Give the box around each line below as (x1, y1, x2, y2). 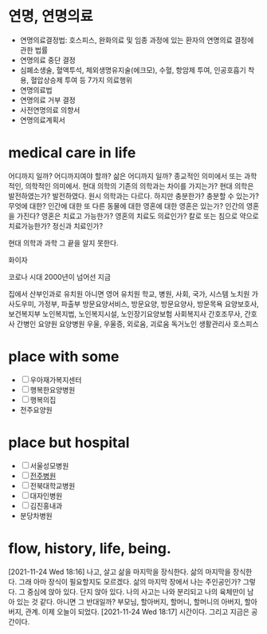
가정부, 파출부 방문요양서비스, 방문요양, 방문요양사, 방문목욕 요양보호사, (37, 299, 259, 309)
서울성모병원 (29, 461, 69, 470)
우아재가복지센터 (29, 375, 82, 385)
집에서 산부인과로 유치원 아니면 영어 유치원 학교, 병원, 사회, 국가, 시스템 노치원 (8, 289, 250, 298)
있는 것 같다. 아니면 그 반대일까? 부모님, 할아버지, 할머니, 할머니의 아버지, (16, 596, 243, 606)
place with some (8, 348, 120, 366)
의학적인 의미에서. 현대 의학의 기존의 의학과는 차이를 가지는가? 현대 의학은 (25, 181, 254, 190)
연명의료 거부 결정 (19, 95, 76, 105)
